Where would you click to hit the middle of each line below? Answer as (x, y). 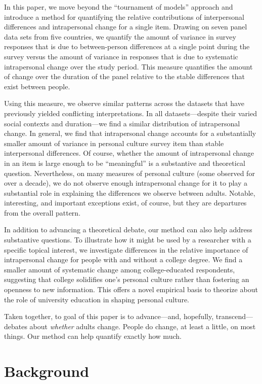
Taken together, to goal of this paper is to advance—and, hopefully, (109, 316)
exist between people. (37, 86)
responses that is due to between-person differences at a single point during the (127, 46)
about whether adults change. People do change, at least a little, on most (143, 326)
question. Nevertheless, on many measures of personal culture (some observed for (129, 173)
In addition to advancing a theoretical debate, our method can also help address (128, 230)
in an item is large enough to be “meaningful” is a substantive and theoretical (125, 163)
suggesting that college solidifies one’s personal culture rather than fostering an (127, 279)
